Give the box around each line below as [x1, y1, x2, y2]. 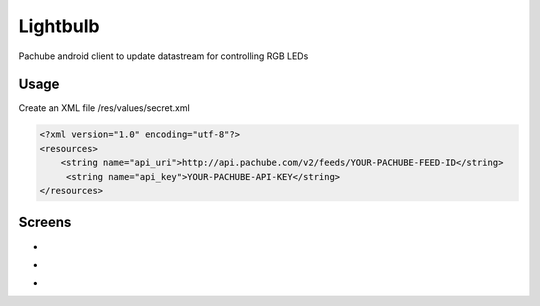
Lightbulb [18, 15, 100, 37]
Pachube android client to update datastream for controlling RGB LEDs [18, 50, 309, 62]
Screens [18, 214, 72, 231]
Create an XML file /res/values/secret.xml [18, 102, 190, 114]
